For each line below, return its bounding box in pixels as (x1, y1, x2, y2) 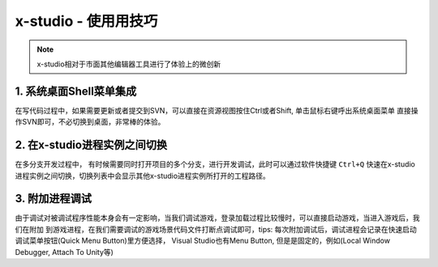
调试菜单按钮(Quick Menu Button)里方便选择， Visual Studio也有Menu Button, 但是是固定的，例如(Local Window (15, 235, 391, 246)
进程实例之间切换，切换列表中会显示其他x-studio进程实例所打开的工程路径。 (15, 171, 271, 180)
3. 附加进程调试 (15, 192, 92, 206)
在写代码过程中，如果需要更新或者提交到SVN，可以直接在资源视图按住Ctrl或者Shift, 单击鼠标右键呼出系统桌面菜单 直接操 (15, 105, 419, 115)
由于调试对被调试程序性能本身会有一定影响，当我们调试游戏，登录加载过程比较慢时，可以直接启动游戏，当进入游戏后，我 (15, 213, 420, 222)
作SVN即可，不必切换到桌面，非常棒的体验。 (15, 117, 165, 127)
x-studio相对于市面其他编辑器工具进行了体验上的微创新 (36, 59, 221, 69)
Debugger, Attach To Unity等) (15, 247, 114, 256)
